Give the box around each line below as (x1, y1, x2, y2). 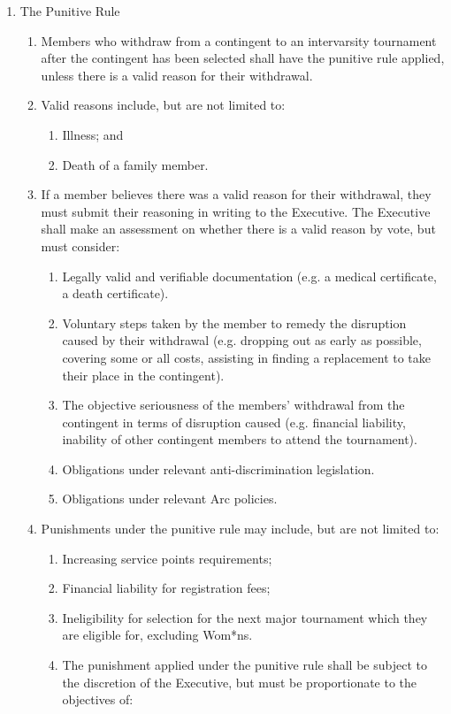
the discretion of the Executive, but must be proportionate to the (62, 672, 417, 691)
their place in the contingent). (62, 365, 225, 384)
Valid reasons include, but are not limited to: (41, 96, 286, 114)
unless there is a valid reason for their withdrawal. (41, 65, 313, 84)
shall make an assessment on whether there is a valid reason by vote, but (41, 219, 436, 238)
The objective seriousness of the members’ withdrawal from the (62, 395, 405, 414)
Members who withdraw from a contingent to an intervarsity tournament (41, 31, 437, 50)
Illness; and (62, 125, 124, 143)
